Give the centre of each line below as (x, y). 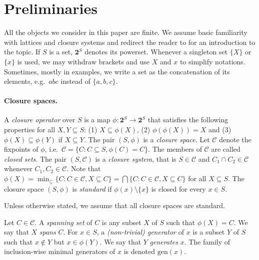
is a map (97, 120)
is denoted (139, 251)
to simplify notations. (212, 61)
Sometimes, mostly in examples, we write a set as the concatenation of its (117, 71)
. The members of (175, 149)
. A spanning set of (63, 222)
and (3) (220, 130)
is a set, (61, 52)
